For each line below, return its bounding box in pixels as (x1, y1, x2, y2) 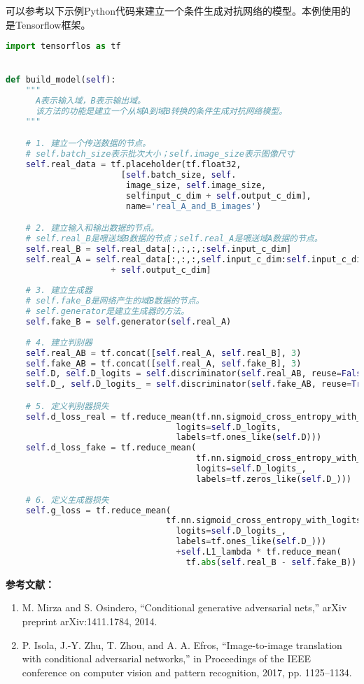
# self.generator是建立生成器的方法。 (25, 306, 190, 317)
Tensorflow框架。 (15, 17, 91, 31)
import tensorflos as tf (6, 41, 121, 52)
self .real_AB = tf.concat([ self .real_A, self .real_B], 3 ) (25, 348, 302, 358)
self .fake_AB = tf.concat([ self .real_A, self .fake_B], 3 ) (25, 358, 302, 369)
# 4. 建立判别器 (25, 337, 92, 348)
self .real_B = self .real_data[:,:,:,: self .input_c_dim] (25, 243, 292, 254)
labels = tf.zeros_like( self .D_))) (196, 473, 351, 484)
